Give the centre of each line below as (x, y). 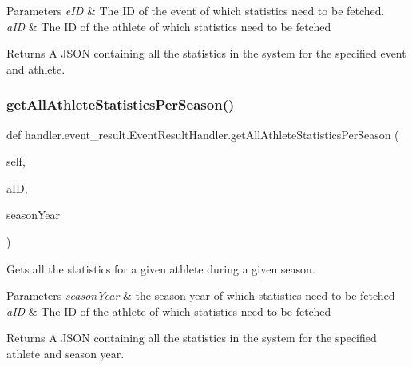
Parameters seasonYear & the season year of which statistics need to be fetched (201, 295)
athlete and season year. (65, 353)
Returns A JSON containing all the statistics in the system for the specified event (206, 53)
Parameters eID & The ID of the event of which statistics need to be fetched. (196, 10)
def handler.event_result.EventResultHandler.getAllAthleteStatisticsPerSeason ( (203, 134)
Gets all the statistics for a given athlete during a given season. (161, 268)
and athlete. (36, 68)
